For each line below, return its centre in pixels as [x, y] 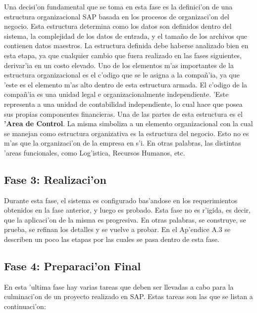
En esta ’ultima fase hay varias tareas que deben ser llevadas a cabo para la [119, 286]
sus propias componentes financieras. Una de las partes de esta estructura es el [123, 114]
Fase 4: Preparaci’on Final [73, 266]
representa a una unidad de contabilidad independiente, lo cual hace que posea [123, 104]
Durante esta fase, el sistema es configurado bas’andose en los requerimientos [121, 200]
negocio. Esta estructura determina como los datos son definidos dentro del [118, 26]
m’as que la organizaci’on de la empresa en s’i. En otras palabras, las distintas [123, 143]
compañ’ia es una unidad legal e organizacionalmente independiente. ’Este [116, 94]
